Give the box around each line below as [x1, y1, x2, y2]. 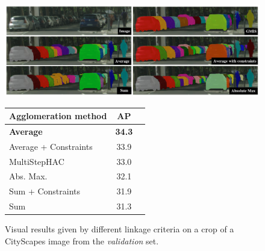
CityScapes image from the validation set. [5, 234, 159, 247]
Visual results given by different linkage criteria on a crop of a [5, 223, 234, 235]
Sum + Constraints [9, 185, 81, 197]
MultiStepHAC [9, 155, 64, 167]
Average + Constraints [9, 140, 93, 152]
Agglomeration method [9, 110, 107, 122]
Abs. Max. [9, 170, 48, 182]
